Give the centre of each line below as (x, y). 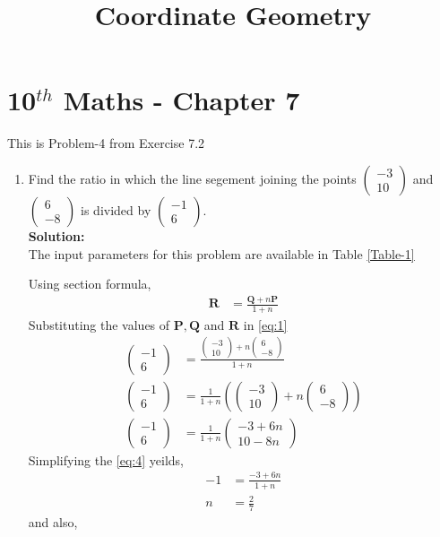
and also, (53, 522)
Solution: (56, 235)
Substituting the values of (99, 324)
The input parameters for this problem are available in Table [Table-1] (221, 253)
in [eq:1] (265, 324)
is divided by (116, 209)
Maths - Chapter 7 (181, 100)
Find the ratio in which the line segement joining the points (192, 178)
